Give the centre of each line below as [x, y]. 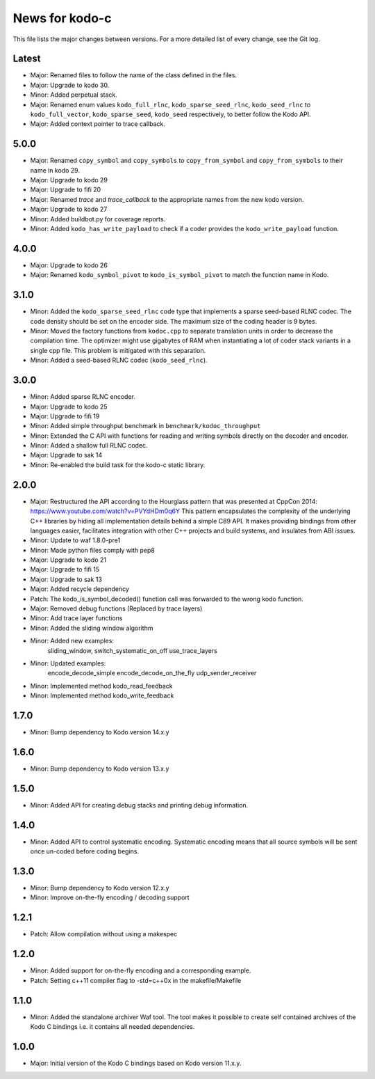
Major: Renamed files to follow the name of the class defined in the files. [134, 75]
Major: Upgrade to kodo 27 [69, 210]
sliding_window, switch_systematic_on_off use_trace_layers [133, 650]
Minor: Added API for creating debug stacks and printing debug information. [139, 805]
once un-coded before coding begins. [84, 851]
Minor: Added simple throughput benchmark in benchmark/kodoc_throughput [145, 426]
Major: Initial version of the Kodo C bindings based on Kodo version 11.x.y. [136, 1063]
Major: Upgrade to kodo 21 [68, 560]
